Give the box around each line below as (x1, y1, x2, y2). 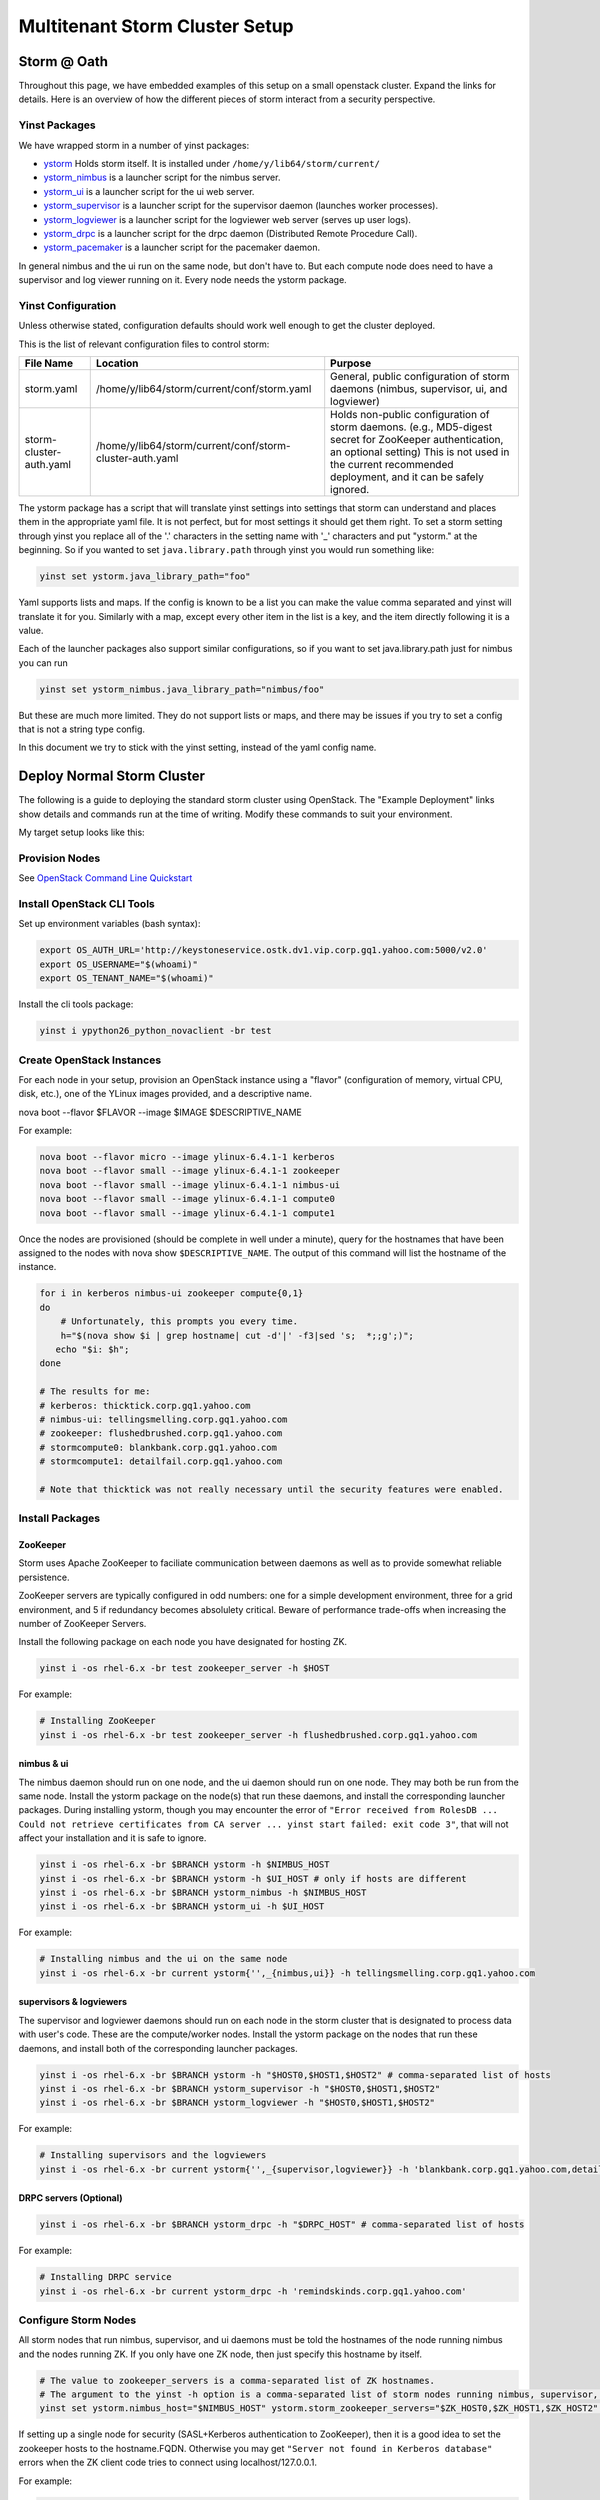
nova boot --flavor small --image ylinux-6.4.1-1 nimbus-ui (39, 1179, 341, 1190)
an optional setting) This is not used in (330, 445, 510, 459)
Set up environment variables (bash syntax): (18, 918, 201, 930)
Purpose (330, 356, 372, 370)
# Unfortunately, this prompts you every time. (60, 1316, 299, 1327)
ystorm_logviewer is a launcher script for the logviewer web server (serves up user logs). (43, 213, 412, 225)
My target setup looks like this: (18, 826, 145, 839)
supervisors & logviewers (18, 1996, 127, 2008)
